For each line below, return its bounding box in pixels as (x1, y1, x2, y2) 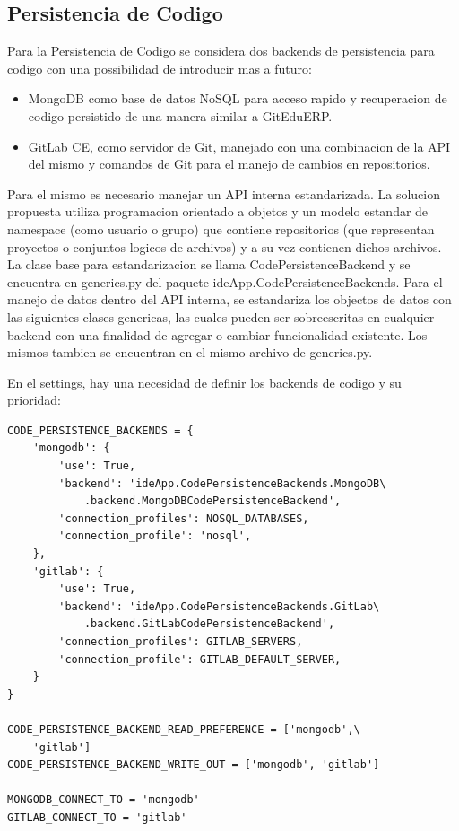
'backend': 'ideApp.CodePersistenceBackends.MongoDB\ (58, 477, 386, 490)
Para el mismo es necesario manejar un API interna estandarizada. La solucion (7, 184, 440, 203)
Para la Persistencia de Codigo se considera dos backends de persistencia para (7, 41, 435, 60)
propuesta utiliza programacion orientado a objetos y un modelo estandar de (7, 202, 429, 221)
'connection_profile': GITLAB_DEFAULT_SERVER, (58, 652, 342, 666)
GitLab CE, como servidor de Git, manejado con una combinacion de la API (28, 136, 451, 155)
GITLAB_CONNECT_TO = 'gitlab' (7, 810, 187, 824)
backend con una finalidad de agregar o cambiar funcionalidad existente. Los (7, 325, 428, 344)
